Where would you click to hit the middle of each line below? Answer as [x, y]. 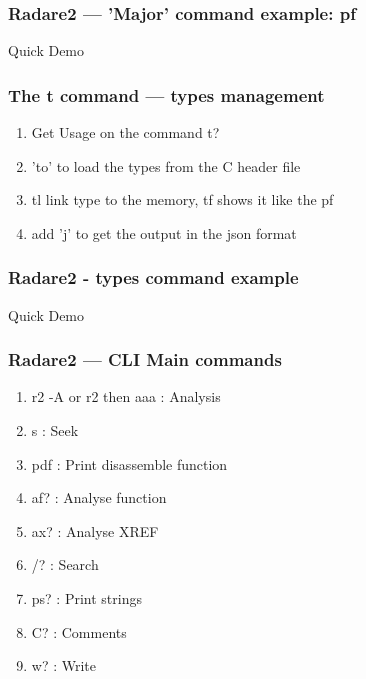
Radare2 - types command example [153, 277]
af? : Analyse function [99, 497]
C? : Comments [79, 631]
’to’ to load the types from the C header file [166, 165]
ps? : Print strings [86, 598]
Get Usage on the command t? [125, 132]
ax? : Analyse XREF [95, 530]
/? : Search [65, 564]
